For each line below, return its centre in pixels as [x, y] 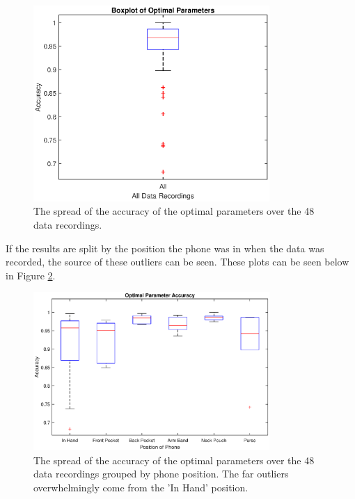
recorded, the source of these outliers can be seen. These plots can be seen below [177, 262]
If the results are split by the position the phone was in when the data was [165, 248]
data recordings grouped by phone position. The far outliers [161, 474]
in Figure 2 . [31, 275]
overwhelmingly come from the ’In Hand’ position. [141, 487]
